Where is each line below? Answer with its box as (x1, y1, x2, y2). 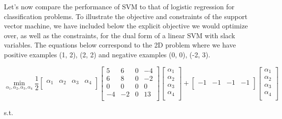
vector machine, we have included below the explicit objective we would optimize (4, 21, 248, 31)
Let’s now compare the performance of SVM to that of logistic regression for (4, 1, 235, 11)
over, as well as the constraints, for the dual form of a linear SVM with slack (4, 30, 235, 40)
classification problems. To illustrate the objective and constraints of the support (4, 11, 248, 21)
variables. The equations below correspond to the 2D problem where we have (4, 40, 236, 50)
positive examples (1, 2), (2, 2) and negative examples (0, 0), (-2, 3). (4, 49, 211, 59)
